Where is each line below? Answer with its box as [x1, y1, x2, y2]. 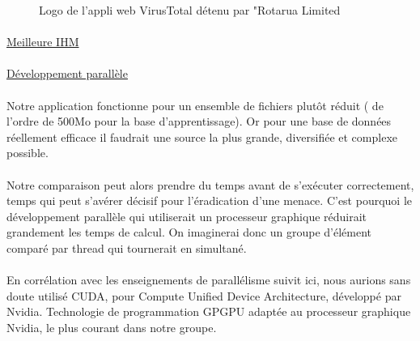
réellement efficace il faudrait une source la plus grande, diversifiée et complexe [6, 128, 397, 145]
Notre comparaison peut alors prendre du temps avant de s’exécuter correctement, [6, 176, 414, 193]
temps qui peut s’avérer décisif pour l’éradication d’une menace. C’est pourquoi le [6, 192, 413, 209]
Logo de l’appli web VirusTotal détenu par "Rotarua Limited [39, 2, 341, 18]
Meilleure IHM [6, 33, 79, 50]
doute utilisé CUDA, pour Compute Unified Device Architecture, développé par [6, 287, 401, 304]
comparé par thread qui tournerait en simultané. [6, 239, 247, 256]
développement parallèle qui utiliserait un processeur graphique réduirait [6, 207, 367, 224]
